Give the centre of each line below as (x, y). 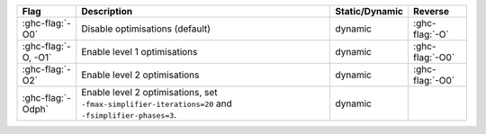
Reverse (431, 11)
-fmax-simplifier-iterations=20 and (157, 103)
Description (107, 11)
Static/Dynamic (369, 11)
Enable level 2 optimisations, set (149, 92)
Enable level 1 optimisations (139, 52)
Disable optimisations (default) (146, 29)
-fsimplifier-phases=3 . (129, 115)
